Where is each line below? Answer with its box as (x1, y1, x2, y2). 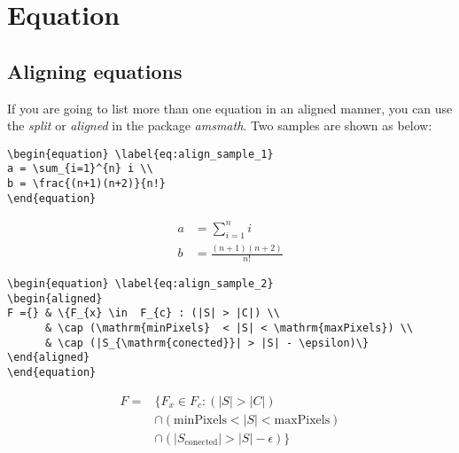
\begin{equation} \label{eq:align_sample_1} (7, 147, 274, 160)
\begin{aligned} (7, 292, 103, 305)
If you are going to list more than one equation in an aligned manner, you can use (7, 98, 453, 117)
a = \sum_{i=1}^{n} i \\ (7, 162, 153, 176)
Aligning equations (7, 57, 183, 84)
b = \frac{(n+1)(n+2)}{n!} (7, 177, 166, 191)
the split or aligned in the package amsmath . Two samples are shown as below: (7, 116, 432, 135)
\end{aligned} (7, 351, 90, 364)
